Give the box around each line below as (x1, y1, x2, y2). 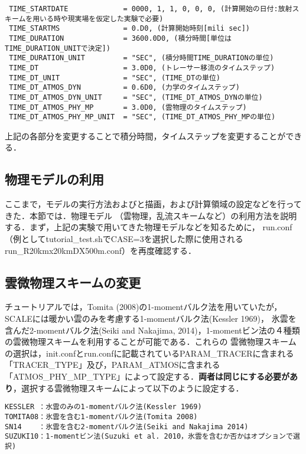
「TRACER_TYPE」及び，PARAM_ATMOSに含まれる (5, 358, 220, 371)
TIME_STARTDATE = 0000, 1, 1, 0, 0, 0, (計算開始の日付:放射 (9, 5, 292, 13)
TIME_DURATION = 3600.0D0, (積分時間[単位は (9, 34, 232, 43)
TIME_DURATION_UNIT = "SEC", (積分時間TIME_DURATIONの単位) (9, 54, 274, 63)
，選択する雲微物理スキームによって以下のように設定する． (13, 381, 244, 394)
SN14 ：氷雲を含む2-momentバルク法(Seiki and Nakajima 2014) (5, 422, 249, 431)
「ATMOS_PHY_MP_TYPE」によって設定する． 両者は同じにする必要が (5, 370, 290, 382)
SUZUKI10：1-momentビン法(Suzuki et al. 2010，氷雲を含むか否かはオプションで (5, 432, 293, 441)
